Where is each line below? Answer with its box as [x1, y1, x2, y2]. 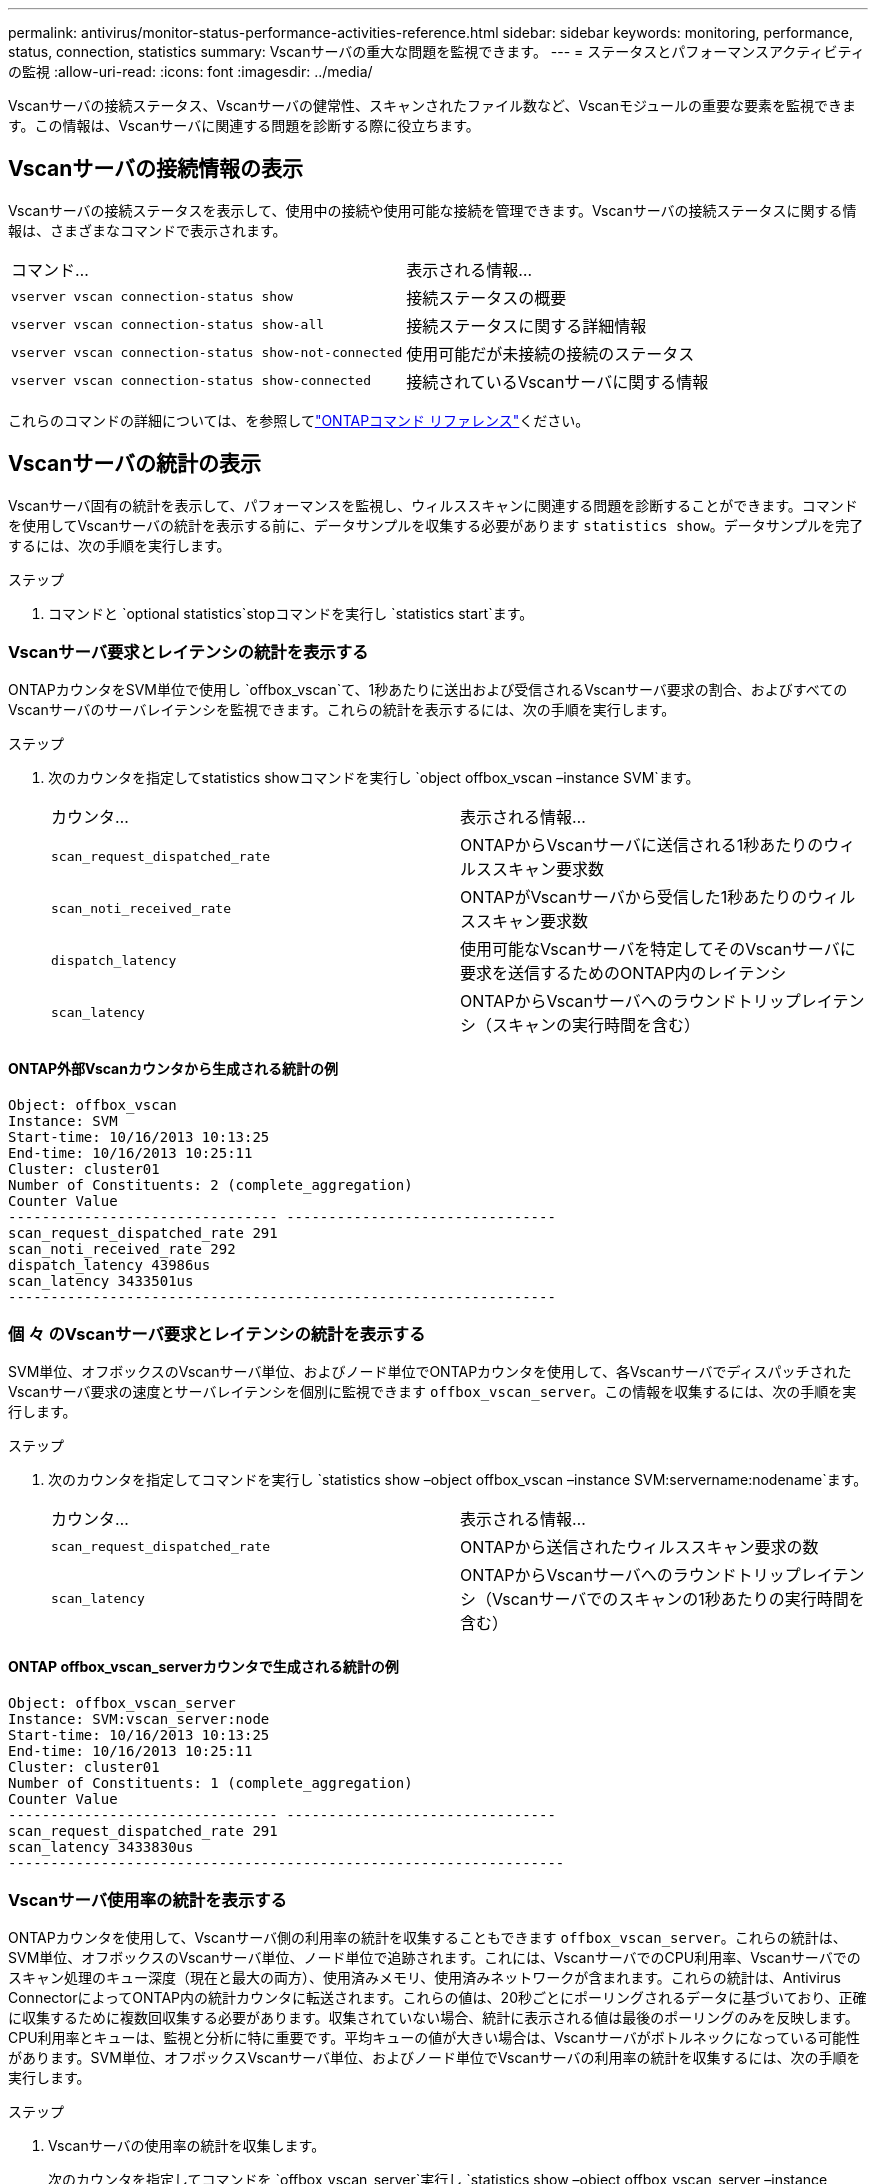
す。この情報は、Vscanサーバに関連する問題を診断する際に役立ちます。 [8, 117, 480, 134]
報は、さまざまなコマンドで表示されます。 [8, 221, 287, 239]
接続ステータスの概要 [406, 287, 567, 308]
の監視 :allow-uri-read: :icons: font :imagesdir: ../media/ [8, 63, 373, 80]
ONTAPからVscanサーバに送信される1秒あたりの [460, 835, 824, 856]
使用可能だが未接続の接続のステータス [406, 343, 695, 364]
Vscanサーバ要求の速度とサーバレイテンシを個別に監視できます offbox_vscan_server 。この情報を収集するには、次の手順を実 [8, 1383, 857, 1401]
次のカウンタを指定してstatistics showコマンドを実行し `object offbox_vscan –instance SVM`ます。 [48, 769, 700, 787]
